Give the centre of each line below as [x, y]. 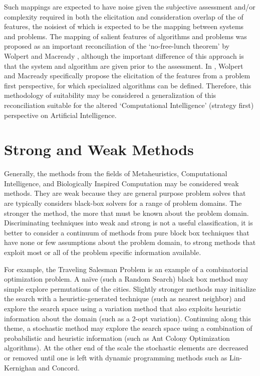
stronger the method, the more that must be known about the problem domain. [126, 213]
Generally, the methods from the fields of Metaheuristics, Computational [116, 173]
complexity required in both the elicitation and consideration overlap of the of [124, 16]
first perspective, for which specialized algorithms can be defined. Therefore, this [128, 85]
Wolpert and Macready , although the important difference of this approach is [124, 55]
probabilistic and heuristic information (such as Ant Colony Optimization [117, 338]
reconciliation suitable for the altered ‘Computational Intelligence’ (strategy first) [129, 105]
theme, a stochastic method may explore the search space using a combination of [128, 328]
